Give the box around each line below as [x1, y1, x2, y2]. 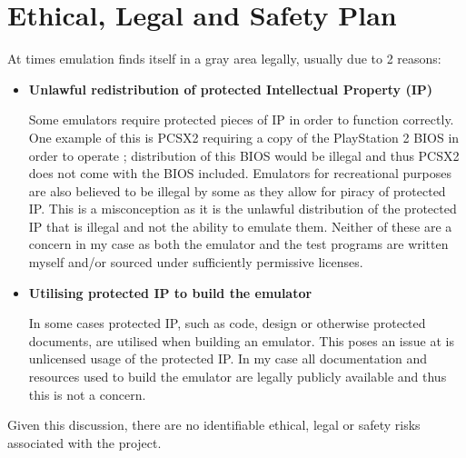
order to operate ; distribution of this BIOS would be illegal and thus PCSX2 [28, 145, 460, 164]
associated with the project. [7, 433, 162, 452]
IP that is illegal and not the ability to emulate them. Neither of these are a [28, 216, 452, 235]
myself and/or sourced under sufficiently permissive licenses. [28, 253, 363, 272]
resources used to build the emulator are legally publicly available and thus [28, 367, 447, 386]
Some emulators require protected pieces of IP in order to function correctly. [28, 110, 454, 129]
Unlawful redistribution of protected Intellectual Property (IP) [28, 79, 433, 98]
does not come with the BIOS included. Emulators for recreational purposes [28, 164, 452, 183]
